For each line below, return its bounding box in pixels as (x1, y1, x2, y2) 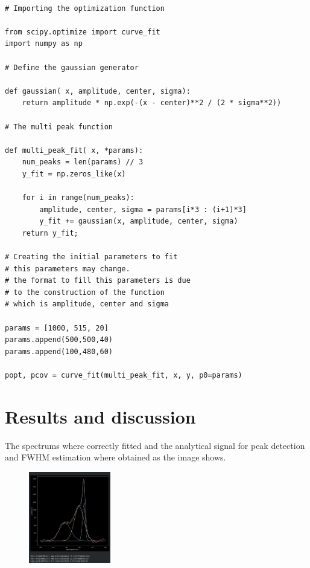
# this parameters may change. (5, 264, 130, 273)
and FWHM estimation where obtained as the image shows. (5, 451, 226, 463)
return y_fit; (22, 228, 78, 237)
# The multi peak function (5, 122, 113, 131)
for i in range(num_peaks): (22, 193, 134, 202)
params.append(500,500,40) (5, 335, 113, 344)
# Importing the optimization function (5, 4, 165, 13)
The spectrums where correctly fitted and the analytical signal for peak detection (5, 439, 305, 451)
